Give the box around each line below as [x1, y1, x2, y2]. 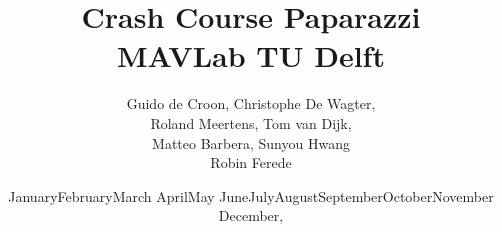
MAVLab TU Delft [117, 35, 385, 76]
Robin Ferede [210, 152, 292, 173]
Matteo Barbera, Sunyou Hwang [152, 132, 350, 153]
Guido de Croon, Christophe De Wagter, [126, 93, 376, 114]
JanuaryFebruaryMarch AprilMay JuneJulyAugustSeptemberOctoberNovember [8, 185, 494, 206]
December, [218, 205, 284, 226]
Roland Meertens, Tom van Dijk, [150, 112, 352, 133]
